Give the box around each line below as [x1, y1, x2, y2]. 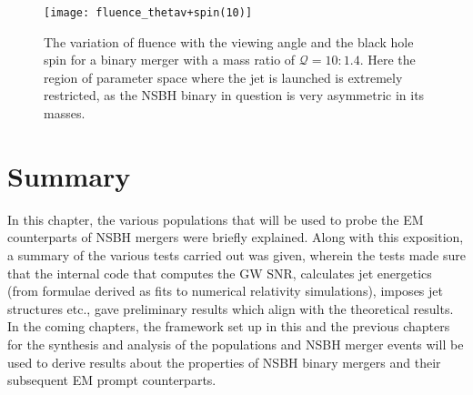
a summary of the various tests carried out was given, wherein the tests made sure [7, 245, 466, 264]
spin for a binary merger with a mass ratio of [44, 50, 296, 69]
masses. [44, 104, 86, 123]
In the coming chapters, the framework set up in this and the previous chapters [7, 317, 450, 336]
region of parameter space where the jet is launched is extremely [44, 67, 403, 86]
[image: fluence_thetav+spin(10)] [44, 6, 253, 19]
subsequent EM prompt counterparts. [7, 370, 216, 390]
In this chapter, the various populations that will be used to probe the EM [7, 209, 424, 228]
